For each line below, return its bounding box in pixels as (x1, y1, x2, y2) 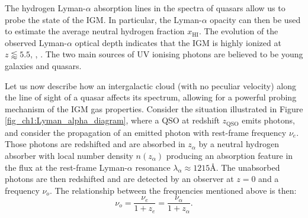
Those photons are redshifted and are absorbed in (5, 138, 185, 150)
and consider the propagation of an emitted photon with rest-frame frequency (5, 126, 287, 138)
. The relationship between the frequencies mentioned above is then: (49, 184, 297, 196)
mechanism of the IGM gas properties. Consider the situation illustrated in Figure (5, 102, 303, 115)
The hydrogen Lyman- (5, 2, 86, 14)
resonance (135, 161, 171, 173)
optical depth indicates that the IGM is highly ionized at (75, 36, 281, 48)
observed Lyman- (5, 36, 67, 48)
